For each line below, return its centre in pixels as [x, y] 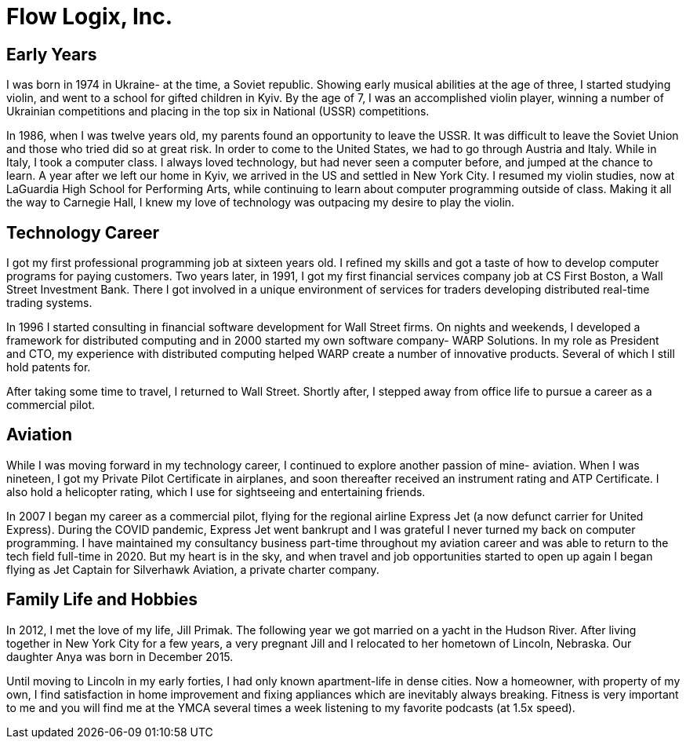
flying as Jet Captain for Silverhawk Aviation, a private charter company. [193, 569]
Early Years [52, 54]
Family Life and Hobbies [102, 600]
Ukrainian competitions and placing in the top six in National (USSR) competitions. [218, 111]
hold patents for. [49, 367]
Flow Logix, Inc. [90, 16]
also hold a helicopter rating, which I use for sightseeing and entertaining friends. [216, 491]
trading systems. [49, 303]
